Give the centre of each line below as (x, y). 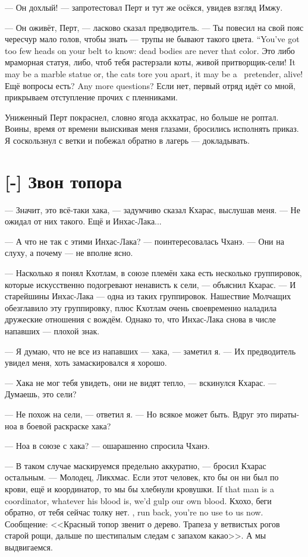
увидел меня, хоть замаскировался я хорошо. (86, 363)
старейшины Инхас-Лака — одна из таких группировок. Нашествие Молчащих (148, 296)
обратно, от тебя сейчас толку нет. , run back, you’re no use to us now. (134, 512)
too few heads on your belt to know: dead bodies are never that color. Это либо (150, 50)
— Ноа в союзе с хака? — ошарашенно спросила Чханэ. (107, 446)
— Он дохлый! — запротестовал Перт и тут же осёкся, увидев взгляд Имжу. (144, 7)
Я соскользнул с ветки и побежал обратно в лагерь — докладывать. (127, 140)
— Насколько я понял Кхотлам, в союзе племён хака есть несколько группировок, (153, 273)
